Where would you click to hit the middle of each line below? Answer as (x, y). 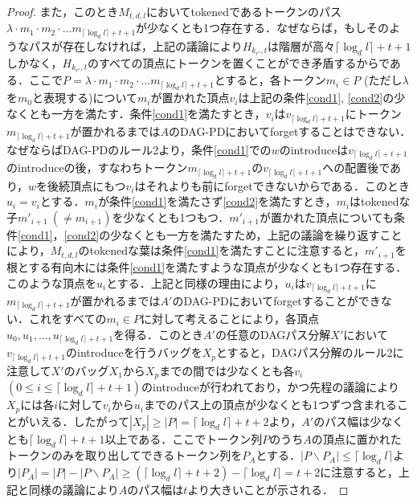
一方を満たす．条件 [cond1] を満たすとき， (158, 114)
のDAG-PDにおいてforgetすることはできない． (290, 131)
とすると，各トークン (270, 80)
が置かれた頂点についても (327, 217)
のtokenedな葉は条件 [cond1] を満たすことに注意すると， (221, 250)
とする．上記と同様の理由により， (196, 282)
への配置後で (356, 168)
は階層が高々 (302, 45)
